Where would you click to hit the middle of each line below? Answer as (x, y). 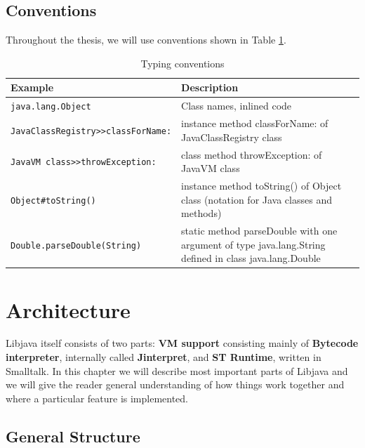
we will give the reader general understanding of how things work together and (175, 384)
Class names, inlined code (237, 106)
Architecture (68, 309)
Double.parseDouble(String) (76, 245)
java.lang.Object (51, 107)
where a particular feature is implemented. (97, 398)
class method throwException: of (252, 154)
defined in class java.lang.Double (251, 258)
